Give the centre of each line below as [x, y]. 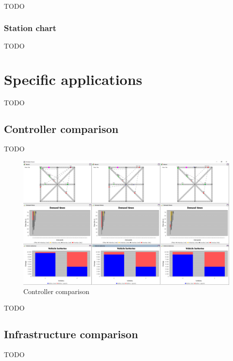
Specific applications [73, 79]
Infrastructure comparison [71, 334]
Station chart [30, 27]
